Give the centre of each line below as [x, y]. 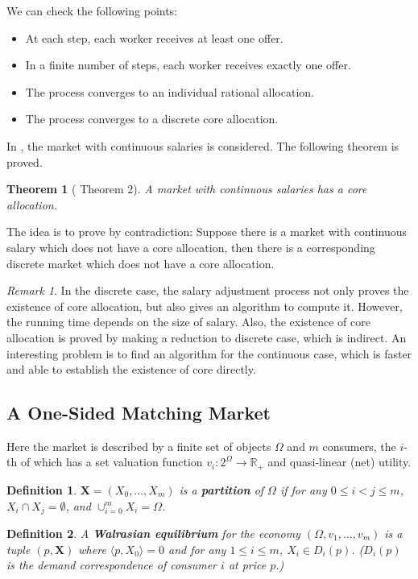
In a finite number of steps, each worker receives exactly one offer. [188, 65]
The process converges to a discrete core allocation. [152, 119]
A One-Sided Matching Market [139, 413]
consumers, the [359, 446]
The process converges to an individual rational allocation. [170, 91]
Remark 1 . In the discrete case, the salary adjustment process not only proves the [208, 290]
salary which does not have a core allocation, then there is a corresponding [191, 247]
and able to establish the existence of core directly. [131, 369]
